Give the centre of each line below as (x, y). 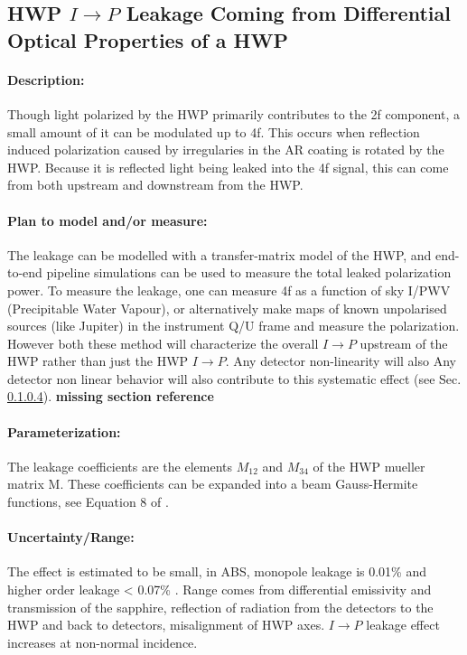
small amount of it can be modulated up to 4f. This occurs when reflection (214, 131)
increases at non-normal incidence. (103, 642)
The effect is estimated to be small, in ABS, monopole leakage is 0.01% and (217, 571)
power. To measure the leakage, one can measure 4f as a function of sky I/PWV (229, 290)
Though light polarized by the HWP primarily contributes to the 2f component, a (233, 113)
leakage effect (403, 625)
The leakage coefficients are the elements (120, 466)
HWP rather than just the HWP (98, 361)
